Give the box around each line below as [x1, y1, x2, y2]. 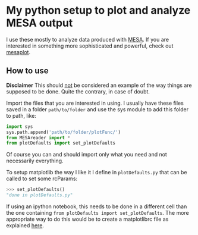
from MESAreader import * [6, 134, 70, 140]
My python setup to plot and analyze [6, 4, 191, 17]
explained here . [6, 222, 45, 229]
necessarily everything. [6, 157, 64, 164]
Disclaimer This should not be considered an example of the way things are [6, 82, 192, 89]
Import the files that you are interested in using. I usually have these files [6, 99, 184, 106]
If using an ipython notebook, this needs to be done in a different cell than [6, 203, 187, 210]
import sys [6, 123, 33, 130]
